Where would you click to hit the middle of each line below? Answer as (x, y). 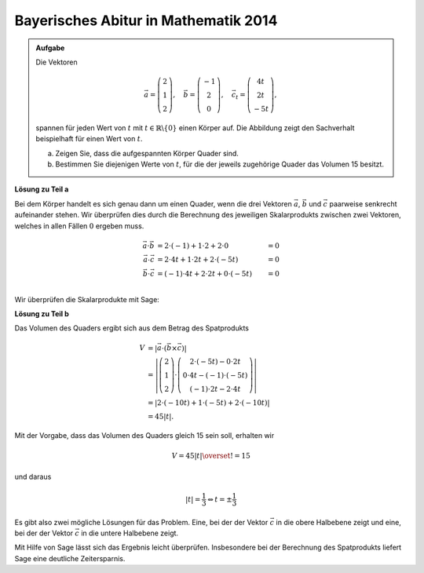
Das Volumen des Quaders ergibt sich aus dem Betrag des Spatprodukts (132, 328)
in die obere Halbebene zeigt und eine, (339, 522)
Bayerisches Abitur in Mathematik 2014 (146, 20)
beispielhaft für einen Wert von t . (89, 139)
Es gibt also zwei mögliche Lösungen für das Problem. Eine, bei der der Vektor (141, 522)
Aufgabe (50, 48)
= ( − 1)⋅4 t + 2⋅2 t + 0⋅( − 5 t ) (205, 274)
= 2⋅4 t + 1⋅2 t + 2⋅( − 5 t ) (198, 260)
